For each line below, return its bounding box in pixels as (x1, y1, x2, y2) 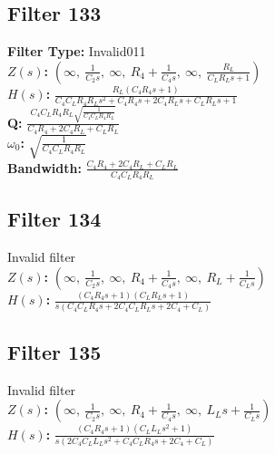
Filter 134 (7, 205, 102, 233)
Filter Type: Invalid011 (7, 42, 146, 61)
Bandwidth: (7, 158, 82, 177)
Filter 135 (7, 337, 102, 365)
